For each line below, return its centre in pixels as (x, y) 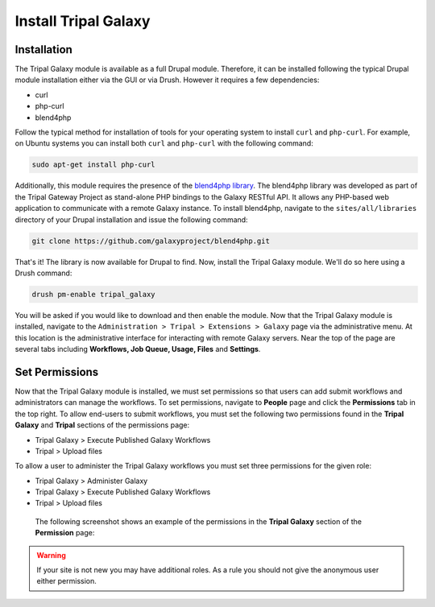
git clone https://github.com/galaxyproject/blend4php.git (151, 241)
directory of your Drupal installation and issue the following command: (132, 219)
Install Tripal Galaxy (83, 21)
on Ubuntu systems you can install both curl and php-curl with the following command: (164, 143)
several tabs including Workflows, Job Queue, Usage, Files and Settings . (138, 349)
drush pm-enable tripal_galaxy (94, 294)
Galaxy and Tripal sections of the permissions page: (102, 425)
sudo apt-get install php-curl (94, 165)
